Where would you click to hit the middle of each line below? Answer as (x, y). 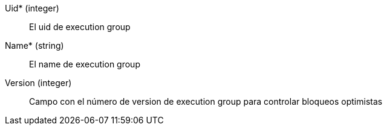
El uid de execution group (80, 27)
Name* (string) (34, 45)
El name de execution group (85, 64)
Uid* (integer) (32, 8)
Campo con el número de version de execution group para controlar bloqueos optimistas (206, 101)
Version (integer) (38, 83)
